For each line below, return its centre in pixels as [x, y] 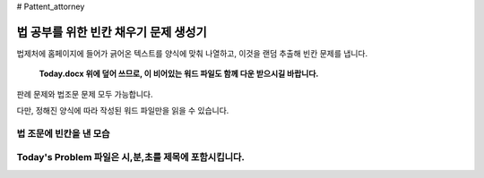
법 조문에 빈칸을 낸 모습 [64, 133]
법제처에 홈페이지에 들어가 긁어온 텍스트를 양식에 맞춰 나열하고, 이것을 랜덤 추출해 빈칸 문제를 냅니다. [192, 53]
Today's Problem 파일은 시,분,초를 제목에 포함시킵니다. [131, 157]
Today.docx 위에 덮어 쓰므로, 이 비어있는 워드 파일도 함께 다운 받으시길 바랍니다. [179, 74]
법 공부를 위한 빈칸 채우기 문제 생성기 [112, 32]
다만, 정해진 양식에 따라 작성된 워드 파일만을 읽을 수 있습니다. [123, 111]
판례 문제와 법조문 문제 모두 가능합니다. [85, 94]
